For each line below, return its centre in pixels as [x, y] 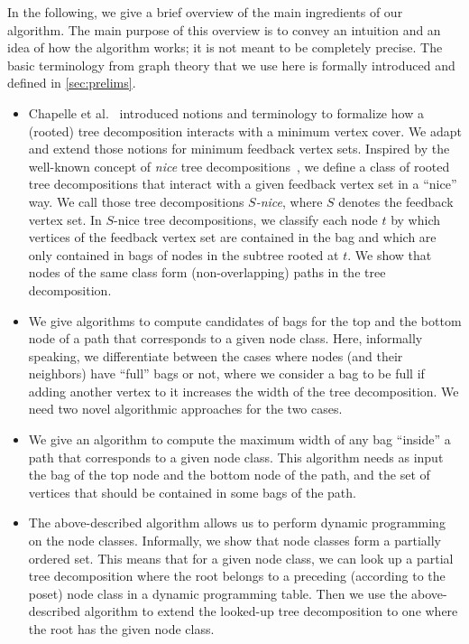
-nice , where [289, 201]
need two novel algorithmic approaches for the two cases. [185, 409]
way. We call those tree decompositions [136, 201]
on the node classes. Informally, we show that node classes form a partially [234, 541]
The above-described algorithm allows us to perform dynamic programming [237, 523]
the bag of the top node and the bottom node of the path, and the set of [229, 475]
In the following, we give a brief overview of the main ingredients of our [205, 12]
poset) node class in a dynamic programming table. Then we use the [218, 593]
